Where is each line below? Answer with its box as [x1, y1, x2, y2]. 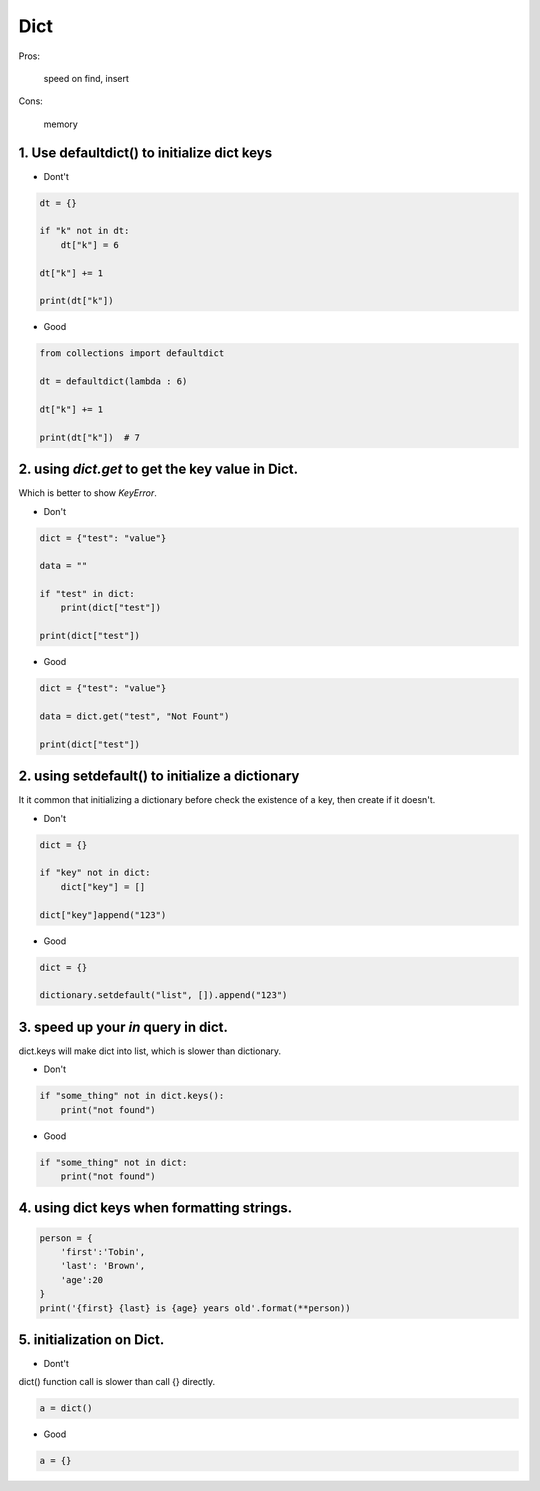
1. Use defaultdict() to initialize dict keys [18, 144, 273, 161]
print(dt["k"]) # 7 [39, 431, 140, 443]
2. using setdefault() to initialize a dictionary [18, 768, 300, 785]
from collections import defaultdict [39, 348, 225, 359]
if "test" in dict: [39, 588, 135, 600]
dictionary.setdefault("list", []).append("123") [39, 990, 288, 1001]
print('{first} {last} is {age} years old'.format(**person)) [39, 1302, 351, 1314]
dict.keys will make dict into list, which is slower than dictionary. [18, 1045, 282, 1057]
